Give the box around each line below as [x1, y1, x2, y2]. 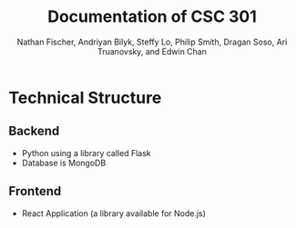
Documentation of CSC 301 [47, 6, 257, 27]
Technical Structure [8, 87, 162, 108]
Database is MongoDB [21, 157, 107, 168]
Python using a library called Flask [21, 147, 151, 158]
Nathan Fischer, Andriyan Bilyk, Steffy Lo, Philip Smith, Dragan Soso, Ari [16, 36, 288, 47]
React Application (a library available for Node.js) [21, 207, 207, 219]
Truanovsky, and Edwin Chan [97, 45, 207, 56]
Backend [8, 124, 60, 139]
